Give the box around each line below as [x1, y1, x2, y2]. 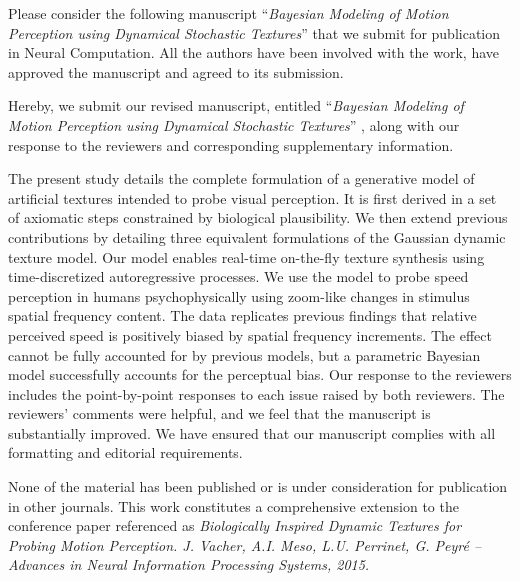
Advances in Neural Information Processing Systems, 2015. [8, 554, 370, 575]
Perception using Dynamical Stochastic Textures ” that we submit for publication [8, 22, 501, 43]
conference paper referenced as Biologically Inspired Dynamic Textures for [8, 515, 462, 536]
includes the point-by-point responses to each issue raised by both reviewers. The [8, 383, 505, 404]
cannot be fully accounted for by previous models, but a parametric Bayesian [8, 344, 481, 365]
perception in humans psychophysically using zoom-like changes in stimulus [8, 285, 470, 306]
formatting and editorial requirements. [8, 442, 243, 463]
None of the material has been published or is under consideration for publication [8, 476, 508, 497]
